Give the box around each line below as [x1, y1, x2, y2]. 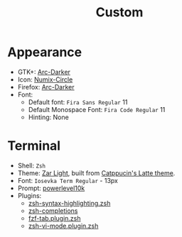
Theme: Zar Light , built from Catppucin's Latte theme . [17, 168, 176, 177]
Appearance [7, 44, 82, 60]
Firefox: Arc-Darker [17, 82, 75, 91]
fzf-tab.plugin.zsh [28, 214, 81, 222]
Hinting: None [28, 113, 69, 121]
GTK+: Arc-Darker [17, 67, 71, 76]
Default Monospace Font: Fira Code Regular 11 [28, 105, 166, 114]
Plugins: [17, 191, 42, 199]
